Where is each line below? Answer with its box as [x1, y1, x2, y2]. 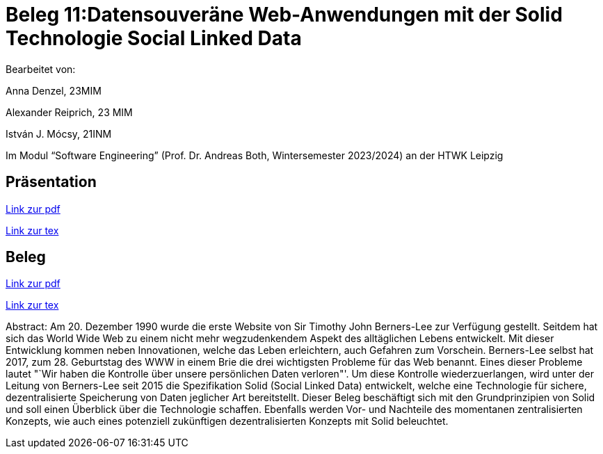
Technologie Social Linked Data [6, 26, 302, 50]
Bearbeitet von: [6, 63, 76, 75]
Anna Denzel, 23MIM [6, 84, 102, 97]
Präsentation [6, 173, 97, 191]
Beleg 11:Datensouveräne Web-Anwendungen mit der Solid [6, 3, 563, 26]
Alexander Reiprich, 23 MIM [6, 106, 133, 118]
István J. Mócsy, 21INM [6, 127, 112, 140]
